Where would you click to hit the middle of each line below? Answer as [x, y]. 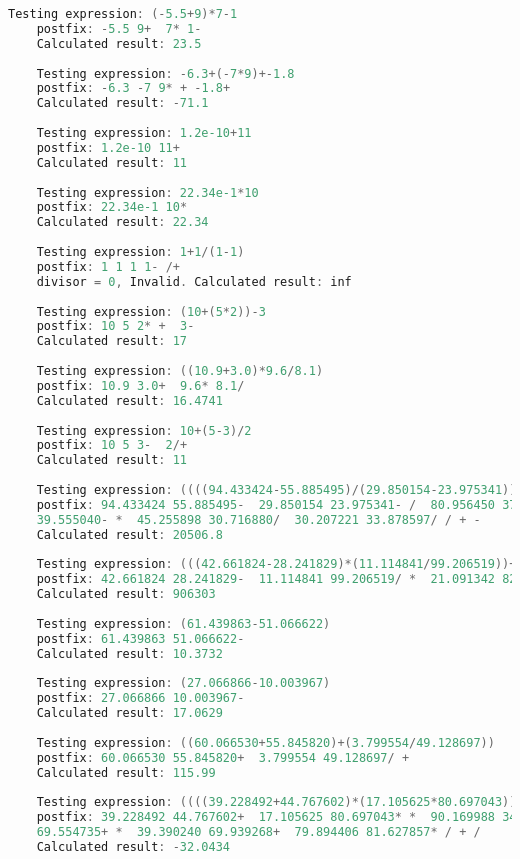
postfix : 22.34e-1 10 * [112, 207]
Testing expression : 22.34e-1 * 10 [147, 192]
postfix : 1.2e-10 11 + [108, 147]
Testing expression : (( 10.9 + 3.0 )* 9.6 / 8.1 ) [180, 371]
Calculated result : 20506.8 [129, 534]
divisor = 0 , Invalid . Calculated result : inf [194, 281]
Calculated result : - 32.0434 [133, 847]
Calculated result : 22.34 [122, 222]
